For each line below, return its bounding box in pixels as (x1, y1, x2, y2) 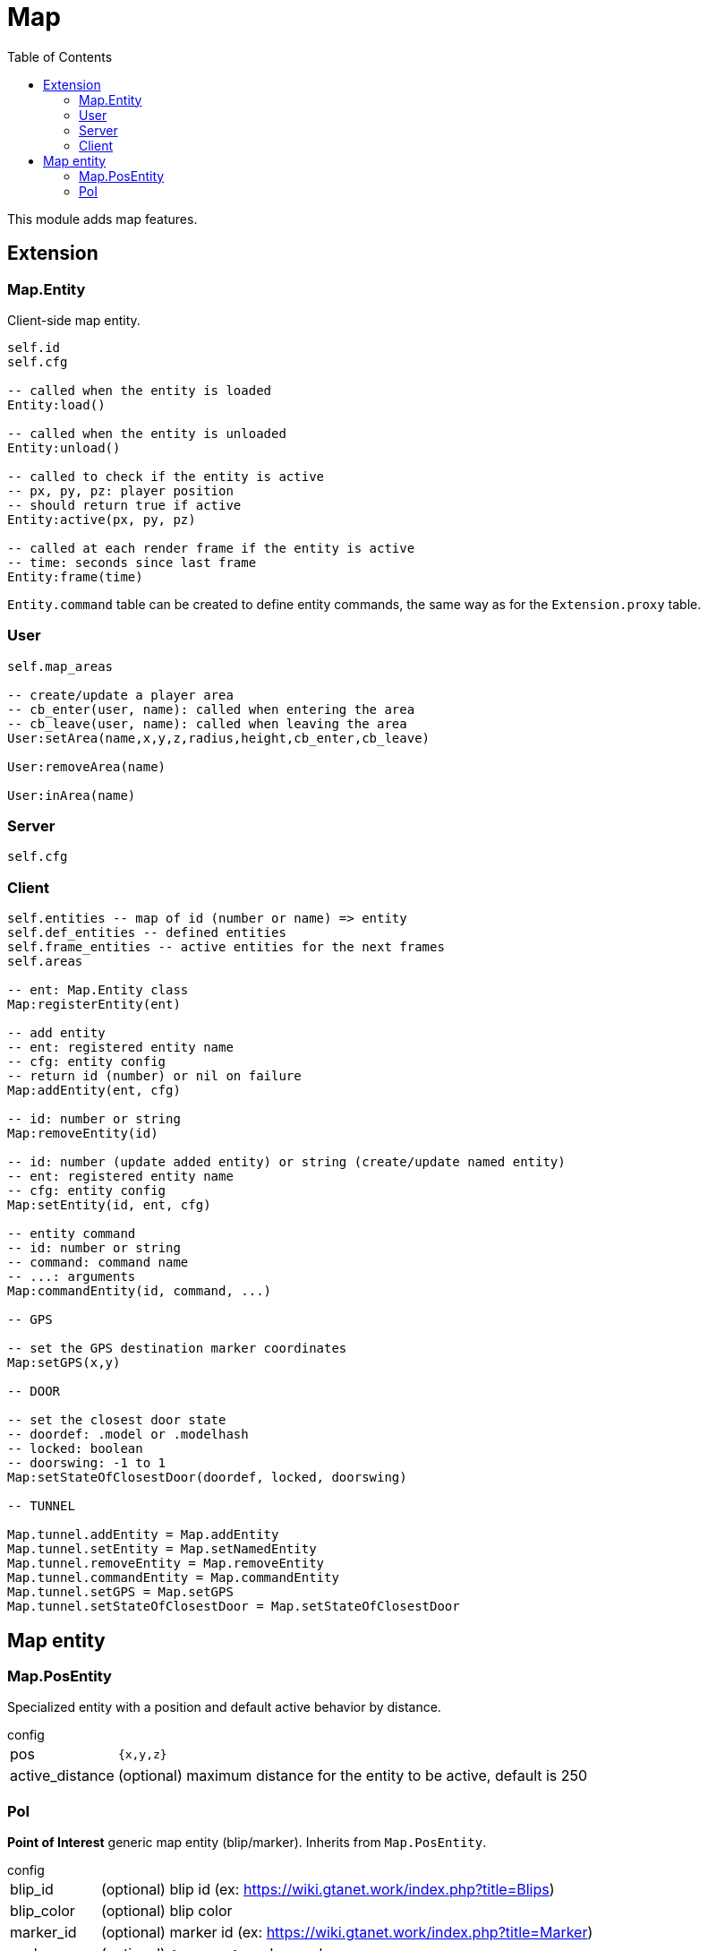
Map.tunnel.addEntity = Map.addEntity (7, 1527, 279, 1543)
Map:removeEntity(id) (7, 1126, 158, 1141)
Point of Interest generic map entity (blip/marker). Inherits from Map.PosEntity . (7, 1835, 487, 1851)
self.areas (7, 954, 83, 969)
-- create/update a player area (7, 687, 234, 702)
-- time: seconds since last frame (7, 554, 257, 570)
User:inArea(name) (7, 787, 136, 803)
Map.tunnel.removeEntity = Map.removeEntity (7, 1556, 325, 1571)
